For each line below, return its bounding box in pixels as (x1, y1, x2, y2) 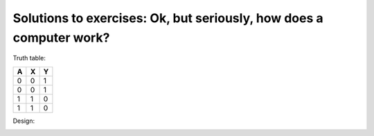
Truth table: (12, 54, 46, 62)
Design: (12, 117, 35, 125)
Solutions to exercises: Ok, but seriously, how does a (12, 10, 323, 26)
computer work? (12, 30, 110, 45)
